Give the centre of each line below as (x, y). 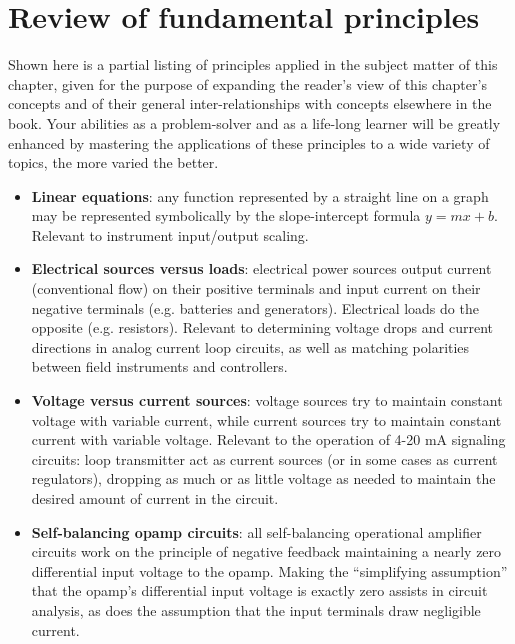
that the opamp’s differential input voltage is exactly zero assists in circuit (259, 590)
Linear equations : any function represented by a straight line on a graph (260, 195)
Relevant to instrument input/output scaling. (170, 234)
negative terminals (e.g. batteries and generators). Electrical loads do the (255, 307)
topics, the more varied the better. (113, 162)
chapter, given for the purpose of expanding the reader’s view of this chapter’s (247, 83)
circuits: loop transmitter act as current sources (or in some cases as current (264, 458)
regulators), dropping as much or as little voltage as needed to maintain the (263, 478)
